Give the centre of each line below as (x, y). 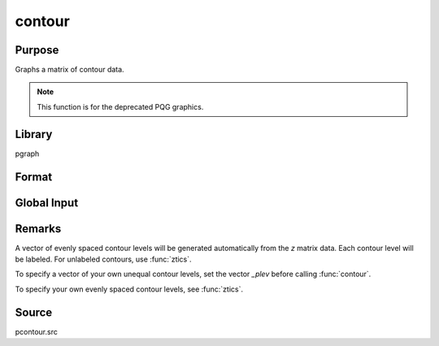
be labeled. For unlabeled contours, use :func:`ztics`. (103, 259)
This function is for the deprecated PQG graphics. (120, 106)
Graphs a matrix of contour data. (70, 70)
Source (34, 312)
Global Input (47, 203)
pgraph (27, 154)
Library (34, 134)
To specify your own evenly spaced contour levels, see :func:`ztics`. (129, 289)
